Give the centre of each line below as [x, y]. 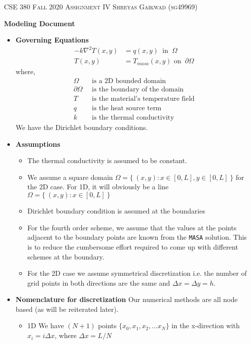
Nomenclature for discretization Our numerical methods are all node [126, 299]
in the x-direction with [205, 325]
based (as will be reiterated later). [67, 309]
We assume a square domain [70, 177]
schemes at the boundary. [66, 256]
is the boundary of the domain [138, 89]
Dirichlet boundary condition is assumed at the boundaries [116, 211]
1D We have [46, 325]
